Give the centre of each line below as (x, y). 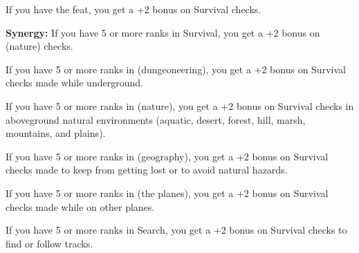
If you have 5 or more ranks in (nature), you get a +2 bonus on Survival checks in (180, 105)
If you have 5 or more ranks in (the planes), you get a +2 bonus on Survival (167, 193)
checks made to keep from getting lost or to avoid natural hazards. (147, 170)
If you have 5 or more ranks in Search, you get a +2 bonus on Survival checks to (176, 230)
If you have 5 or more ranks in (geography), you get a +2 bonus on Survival (167, 156)
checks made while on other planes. (80, 206)
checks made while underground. (74, 83)
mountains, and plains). (56, 133)
